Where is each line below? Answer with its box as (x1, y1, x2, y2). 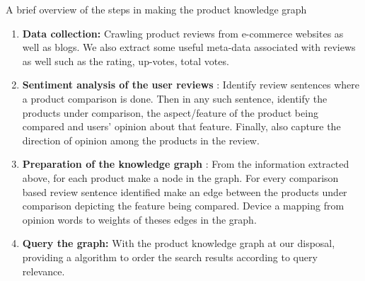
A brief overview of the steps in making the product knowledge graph (6, 2, 307, 16)
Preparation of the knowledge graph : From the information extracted (22, 156, 349, 171)
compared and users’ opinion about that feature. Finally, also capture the (22, 119, 341, 134)
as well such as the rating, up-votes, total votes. (22, 53, 229, 68)
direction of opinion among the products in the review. (22, 132, 260, 147)
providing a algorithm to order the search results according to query (22, 249, 318, 264)
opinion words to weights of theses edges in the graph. (22, 212, 257, 226)
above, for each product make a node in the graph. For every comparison (22, 170, 339, 185)
